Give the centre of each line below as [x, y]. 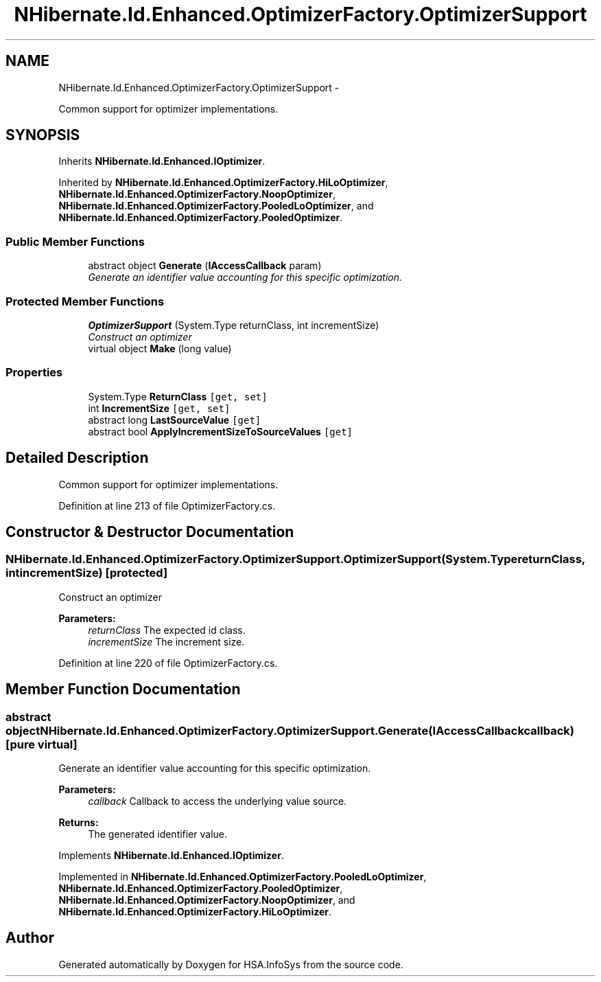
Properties [34, 373]
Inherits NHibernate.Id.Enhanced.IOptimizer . [162, 161]
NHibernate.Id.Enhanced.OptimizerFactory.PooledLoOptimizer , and [216, 206]
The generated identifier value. [158, 834]
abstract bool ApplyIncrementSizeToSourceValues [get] [221, 431]
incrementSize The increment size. [166, 641]
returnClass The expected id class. [167, 630]
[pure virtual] [42, 744]
